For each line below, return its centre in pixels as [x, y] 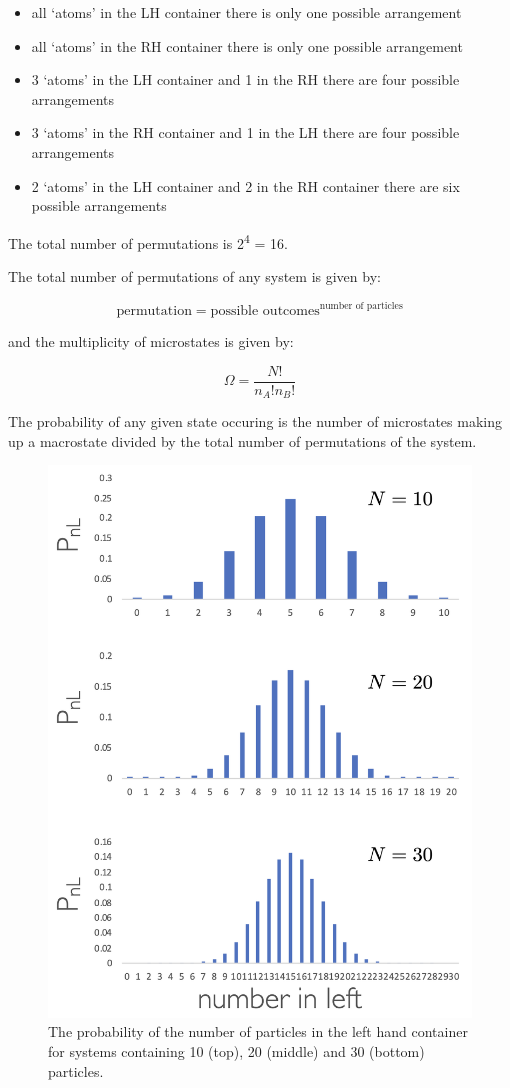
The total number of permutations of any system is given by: [194, 276]
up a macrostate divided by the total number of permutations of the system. [242, 440]
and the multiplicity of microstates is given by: [151, 341]
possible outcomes [265, 311]
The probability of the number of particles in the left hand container [258, 1031]
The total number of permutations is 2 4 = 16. [148, 241]
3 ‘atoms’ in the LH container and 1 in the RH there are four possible [245, 79]
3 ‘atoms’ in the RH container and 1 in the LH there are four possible [245, 132]
